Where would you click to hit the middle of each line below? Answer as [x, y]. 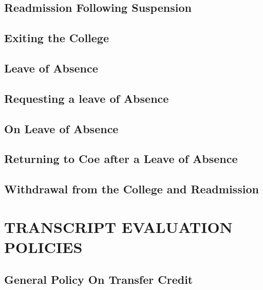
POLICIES [43, 247]
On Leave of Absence [61, 128]
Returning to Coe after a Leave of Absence [121, 159]
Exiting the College [57, 38]
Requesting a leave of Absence [87, 98]
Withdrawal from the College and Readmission [131, 189]
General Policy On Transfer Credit [99, 279]
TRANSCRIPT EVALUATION [118, 226]
